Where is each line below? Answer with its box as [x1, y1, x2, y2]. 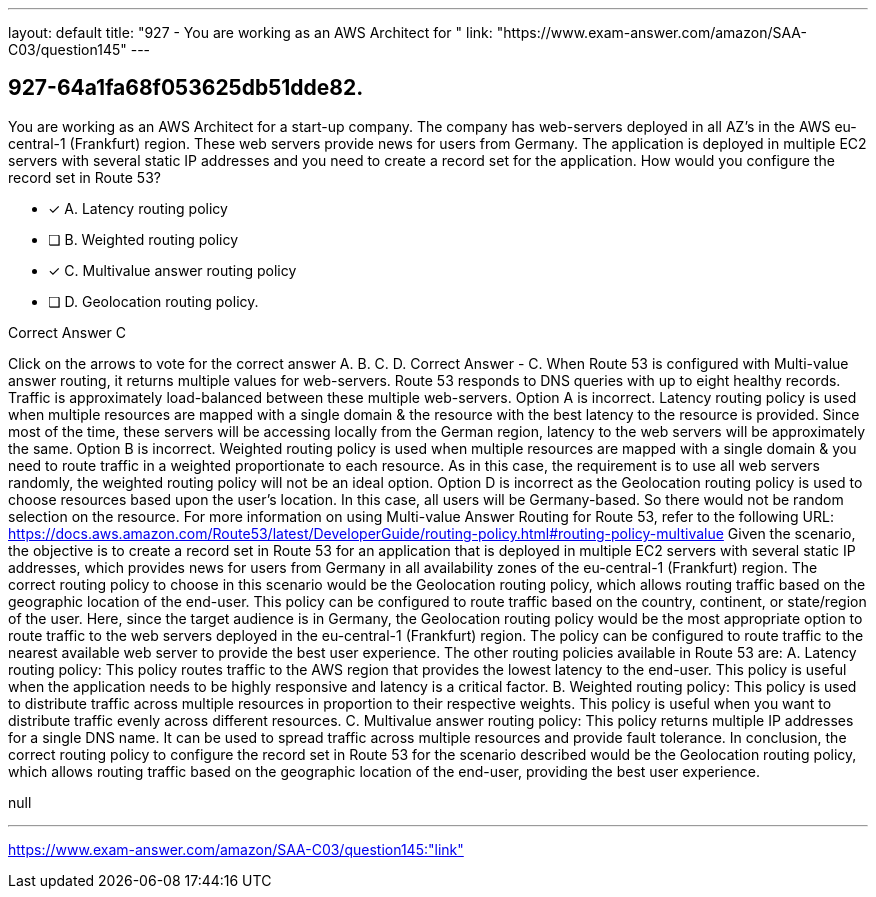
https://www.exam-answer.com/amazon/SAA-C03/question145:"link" [8, 840, 464, 858]
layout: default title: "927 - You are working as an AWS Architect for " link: [8, 24, 493, 41]
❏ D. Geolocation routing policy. [48, 292, 259, 310]
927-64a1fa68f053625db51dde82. [8, 75, 364, 101]
